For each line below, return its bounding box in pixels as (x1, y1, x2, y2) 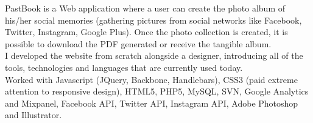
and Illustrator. (5, 108, 62, 121)
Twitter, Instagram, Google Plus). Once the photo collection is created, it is (5, 25, 288, 38)
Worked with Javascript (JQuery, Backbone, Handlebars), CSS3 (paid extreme (5, 73, 298, 85)
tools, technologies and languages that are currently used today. (5, 61, 243, 73)
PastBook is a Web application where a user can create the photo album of (5, 2, 285, 14)
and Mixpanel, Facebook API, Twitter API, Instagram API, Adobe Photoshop (5, 96, 298, 109)
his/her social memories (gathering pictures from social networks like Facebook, (5, 13, 302, 26)
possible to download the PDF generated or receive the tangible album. (5, 37, 272, 50)
